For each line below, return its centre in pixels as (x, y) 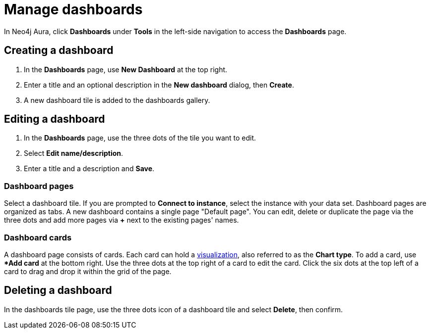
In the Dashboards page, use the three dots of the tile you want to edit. (140, 138)
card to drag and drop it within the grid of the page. (88, 271)
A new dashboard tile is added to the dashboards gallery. (117, 100)
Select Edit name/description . (74, 153)
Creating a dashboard (59, 50)
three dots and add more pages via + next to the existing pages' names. (122, 220)
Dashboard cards (38, 237)
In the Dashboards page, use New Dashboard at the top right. (126, 69)
